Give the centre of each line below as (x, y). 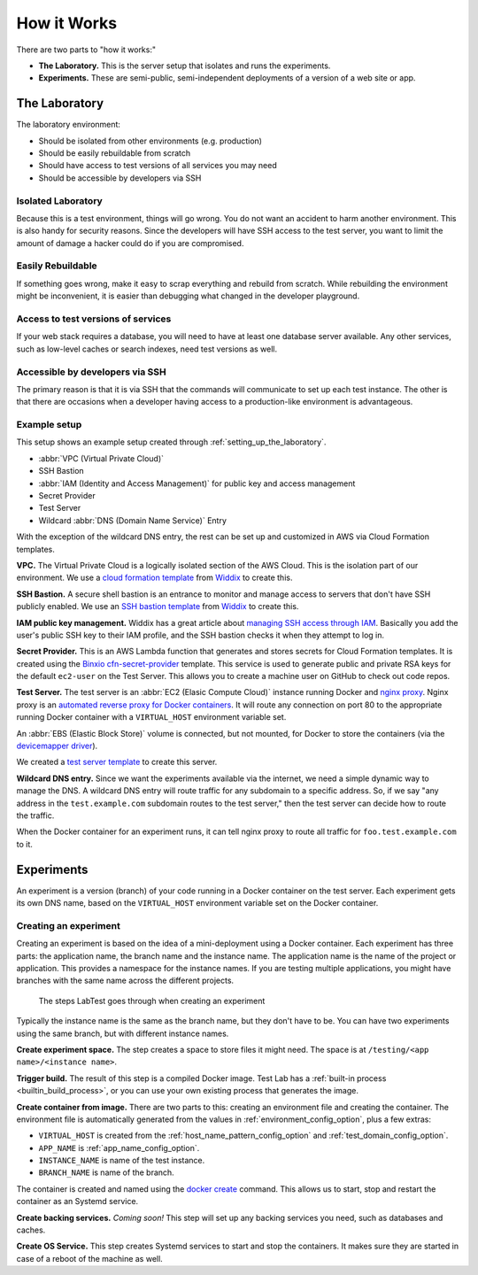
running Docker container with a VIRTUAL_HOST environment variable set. (151, 717)
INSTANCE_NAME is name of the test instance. (122, 1161)
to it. (24, 844)
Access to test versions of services (94, 319)
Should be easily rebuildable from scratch (115, 153)
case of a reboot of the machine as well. (89, 1258)
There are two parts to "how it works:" (86, 50)
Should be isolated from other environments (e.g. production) (150, 141)
